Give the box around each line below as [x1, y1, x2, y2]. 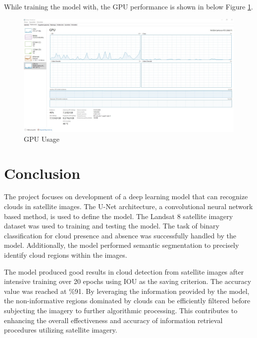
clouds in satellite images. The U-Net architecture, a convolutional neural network [4, 201, 253, 212]
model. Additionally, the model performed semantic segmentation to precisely [4, 240, 239, 250]
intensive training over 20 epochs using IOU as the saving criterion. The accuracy [4, 276, 252, 286]
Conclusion [4, 163, 81, 183]
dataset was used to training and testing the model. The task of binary [4, 221, 219, 231]
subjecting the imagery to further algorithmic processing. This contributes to [4, 305, 238, 315]
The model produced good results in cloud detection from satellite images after [4, 266, 244, 277]
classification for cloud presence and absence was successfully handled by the [4, 230, 236, 240]
